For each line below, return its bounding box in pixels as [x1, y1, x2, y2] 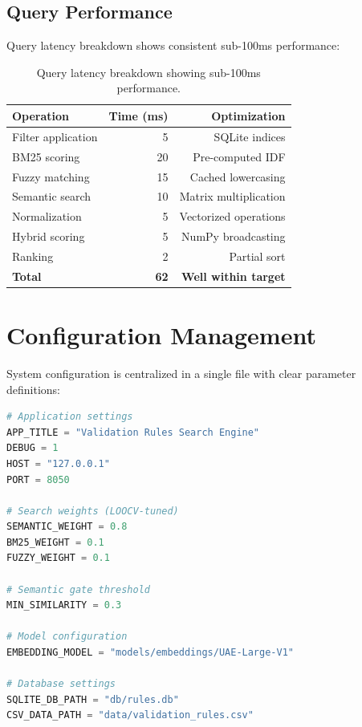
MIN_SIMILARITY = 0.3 [6, 599, 122, 611]
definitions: [6, 380, 60, 397]
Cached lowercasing [189, 168, 286, 185]
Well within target [181, 267, 286, 284]
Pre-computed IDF [193, 148, 286, 164]
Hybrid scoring [12, 228, 85, 245]
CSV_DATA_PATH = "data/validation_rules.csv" [6, 709, 254, 721]
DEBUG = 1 [6, 442, 59, 454]
